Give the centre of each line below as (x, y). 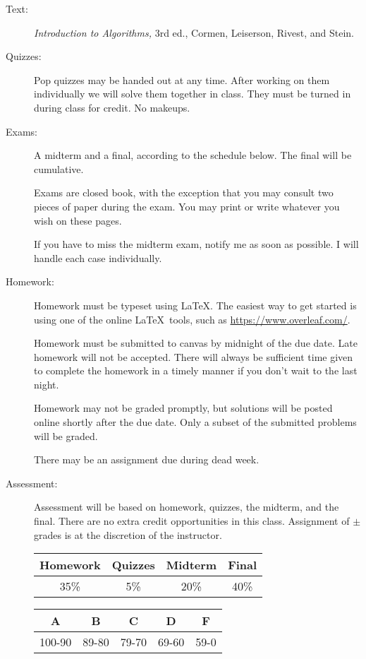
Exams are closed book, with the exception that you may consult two (184, 192)
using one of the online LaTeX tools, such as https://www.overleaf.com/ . (192, 319)
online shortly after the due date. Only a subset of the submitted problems (195, 422)
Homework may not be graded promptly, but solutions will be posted (183, 408)
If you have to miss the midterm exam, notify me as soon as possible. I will (196, 244)
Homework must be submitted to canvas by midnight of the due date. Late (196, 343)
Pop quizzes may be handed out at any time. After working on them (182, 79)
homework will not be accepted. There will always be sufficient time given (194, 356)
